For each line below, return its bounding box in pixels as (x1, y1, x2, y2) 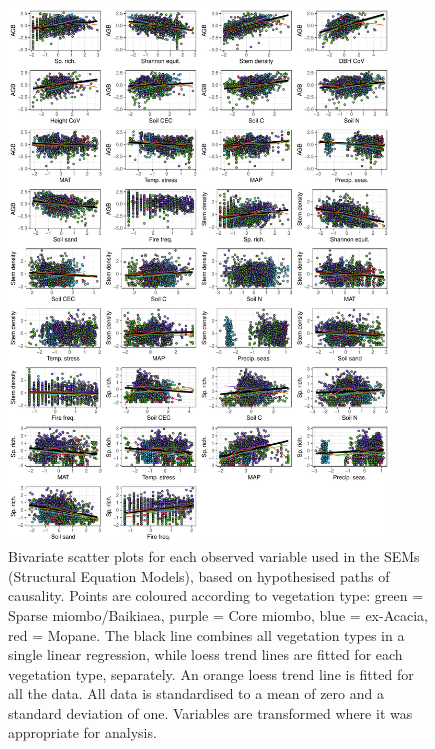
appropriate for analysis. (8, 722, 157, 743)
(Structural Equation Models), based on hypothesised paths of (8, 565, 390, 586)
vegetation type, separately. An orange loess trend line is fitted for (8, 663, 414, 684)
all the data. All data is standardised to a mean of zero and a (8, 683, 384, 704)
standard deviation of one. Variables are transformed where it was (8, 702, 413, 723)
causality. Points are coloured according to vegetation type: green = (8, 585, 424, 606)
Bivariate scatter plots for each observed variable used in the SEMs (8, 546, 420, 567)
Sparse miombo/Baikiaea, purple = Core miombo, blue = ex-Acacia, (8, 604, 428, 625)
